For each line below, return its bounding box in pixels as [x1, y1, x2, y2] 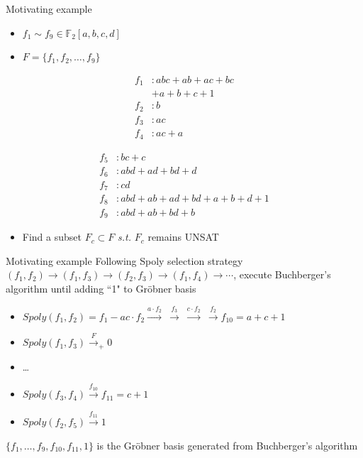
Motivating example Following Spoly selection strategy [6, 253, 243, 268]
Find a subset [22, 229, 82, 244]
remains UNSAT [147, 229, 219, 244]
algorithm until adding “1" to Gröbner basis [6, 280, 196, 295]
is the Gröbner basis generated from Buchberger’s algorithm [96, 437, 358, 452]
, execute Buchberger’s [233, 267, 331, 282]
